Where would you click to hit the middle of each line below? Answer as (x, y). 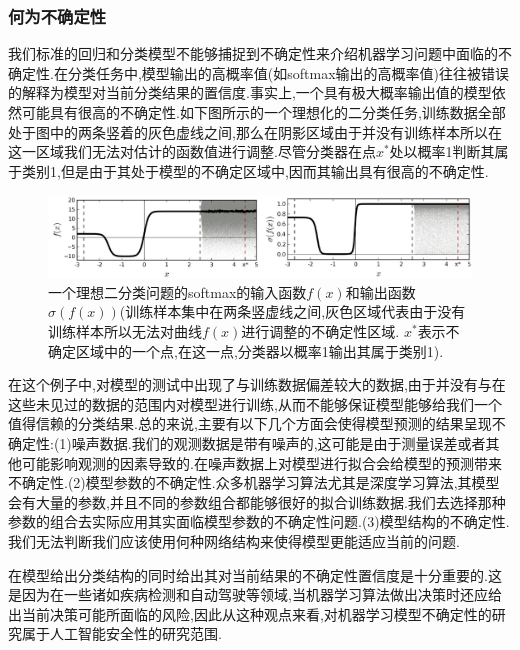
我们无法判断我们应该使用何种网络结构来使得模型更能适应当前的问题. (234, 540)
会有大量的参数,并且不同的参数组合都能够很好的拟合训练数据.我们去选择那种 (257, 501)
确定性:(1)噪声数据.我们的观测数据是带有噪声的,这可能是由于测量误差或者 (247, 442)
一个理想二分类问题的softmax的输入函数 (177, 291)
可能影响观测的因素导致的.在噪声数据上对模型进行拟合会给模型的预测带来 (261, 462)
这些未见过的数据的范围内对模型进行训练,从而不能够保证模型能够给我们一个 (255, 403)
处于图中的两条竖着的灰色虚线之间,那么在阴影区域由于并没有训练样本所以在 (255, 131)
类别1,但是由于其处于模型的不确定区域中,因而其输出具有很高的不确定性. (255, 170)
